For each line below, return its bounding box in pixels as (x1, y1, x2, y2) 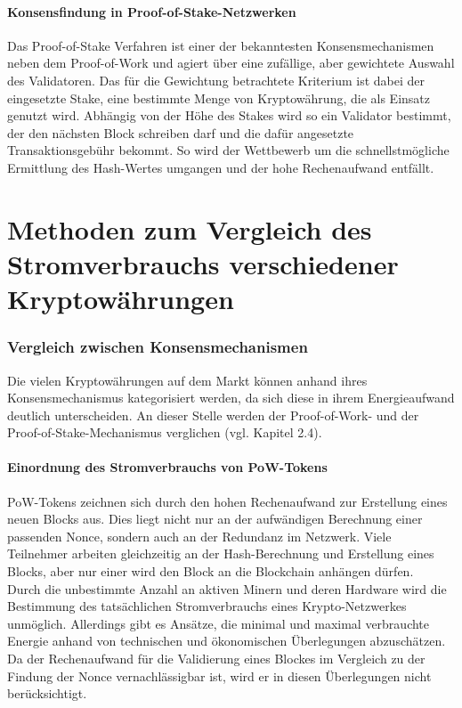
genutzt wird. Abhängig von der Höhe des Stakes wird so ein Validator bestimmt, (7, 106, 451, 125)
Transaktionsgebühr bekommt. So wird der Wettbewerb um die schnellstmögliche (7, 141, 450, 159)
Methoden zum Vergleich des (7, 210, 372, 247)
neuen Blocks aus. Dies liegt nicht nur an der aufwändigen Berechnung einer (7, 509, 423, 528)
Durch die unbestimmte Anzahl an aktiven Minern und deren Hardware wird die (7, 579, 447, 598)
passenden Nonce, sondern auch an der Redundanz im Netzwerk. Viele (7, 526, 392, 545)
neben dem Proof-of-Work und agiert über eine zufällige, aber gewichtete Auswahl (7, 53, 455, 72)
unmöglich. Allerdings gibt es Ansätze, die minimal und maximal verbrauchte (7, 614, 430, 632)
